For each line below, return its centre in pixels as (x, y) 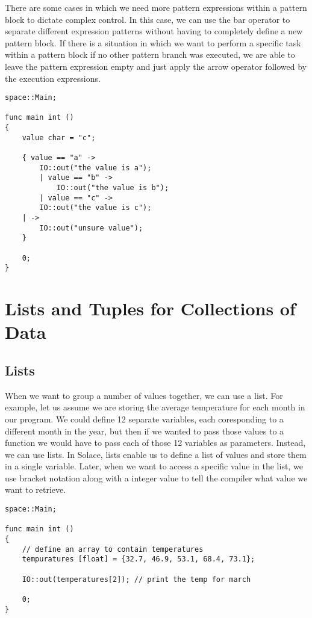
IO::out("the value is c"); (95, 208)
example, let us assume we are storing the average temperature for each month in (155, 407)
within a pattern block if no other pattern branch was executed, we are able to (150, 54)
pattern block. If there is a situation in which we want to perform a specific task (153, 42)
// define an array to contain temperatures (113, 549)
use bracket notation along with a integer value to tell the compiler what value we (156, 477)
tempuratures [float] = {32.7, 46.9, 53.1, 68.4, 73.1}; (139, 559)
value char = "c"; (59, 138)
